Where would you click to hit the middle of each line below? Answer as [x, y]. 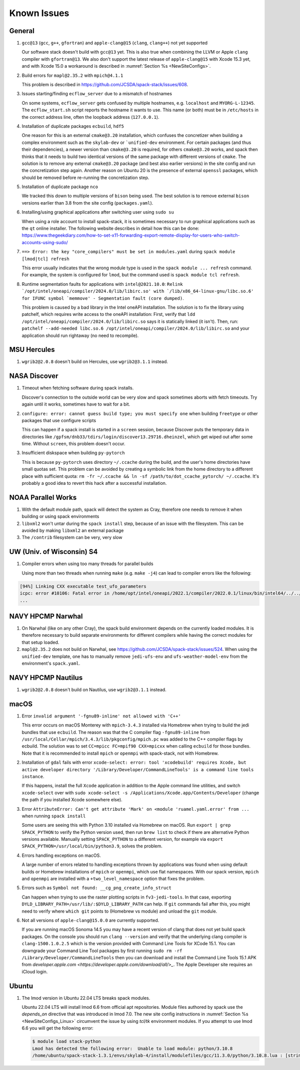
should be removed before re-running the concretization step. [85, 177]
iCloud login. [35, 971]
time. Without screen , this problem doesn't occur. [73, 444]
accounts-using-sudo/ [45, 242]
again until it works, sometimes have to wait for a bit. [76, 404]
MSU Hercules [32, 350]
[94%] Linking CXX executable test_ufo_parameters [83, 586]
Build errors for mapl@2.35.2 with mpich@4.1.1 [72, 75]
